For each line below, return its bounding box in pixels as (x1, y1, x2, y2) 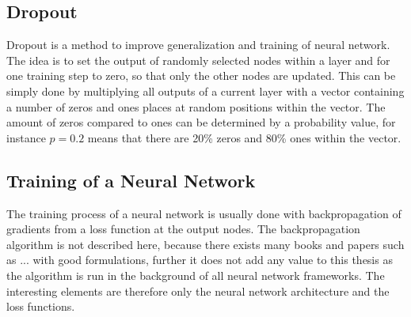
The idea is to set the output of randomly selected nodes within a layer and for (6, 51, 390, 68)
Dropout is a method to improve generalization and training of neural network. (6, 36, 390, 53)
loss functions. (6, 298, 75, 315)
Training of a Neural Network (6, 168, 256, 192)
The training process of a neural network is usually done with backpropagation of (6, 205, 401, 221)
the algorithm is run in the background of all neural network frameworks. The (6, 266, 385, 283)
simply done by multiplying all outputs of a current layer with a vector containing (6, 82, 405, 99)
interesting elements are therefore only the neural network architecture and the (6, 282, 390, 299)
